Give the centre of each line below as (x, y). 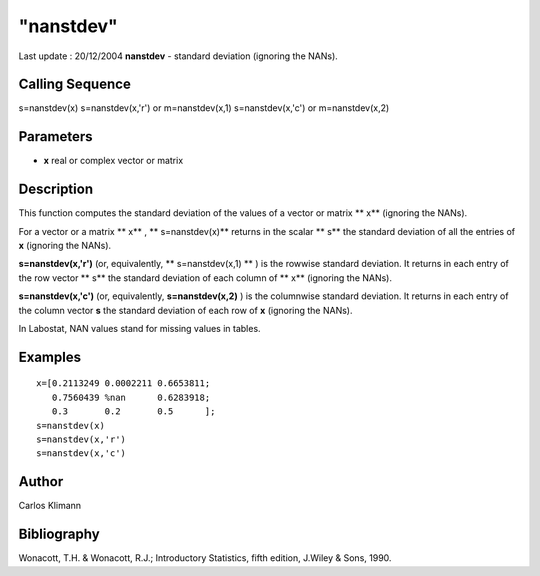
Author (41, 481)
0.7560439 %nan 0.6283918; (131, 397)
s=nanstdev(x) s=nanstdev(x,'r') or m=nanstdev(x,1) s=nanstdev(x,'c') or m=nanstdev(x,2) (204, 108)
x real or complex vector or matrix (113, 161)
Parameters (55, 136)
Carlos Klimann (50, 506)
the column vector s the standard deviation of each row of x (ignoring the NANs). (185, 310)
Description (56, 189)
